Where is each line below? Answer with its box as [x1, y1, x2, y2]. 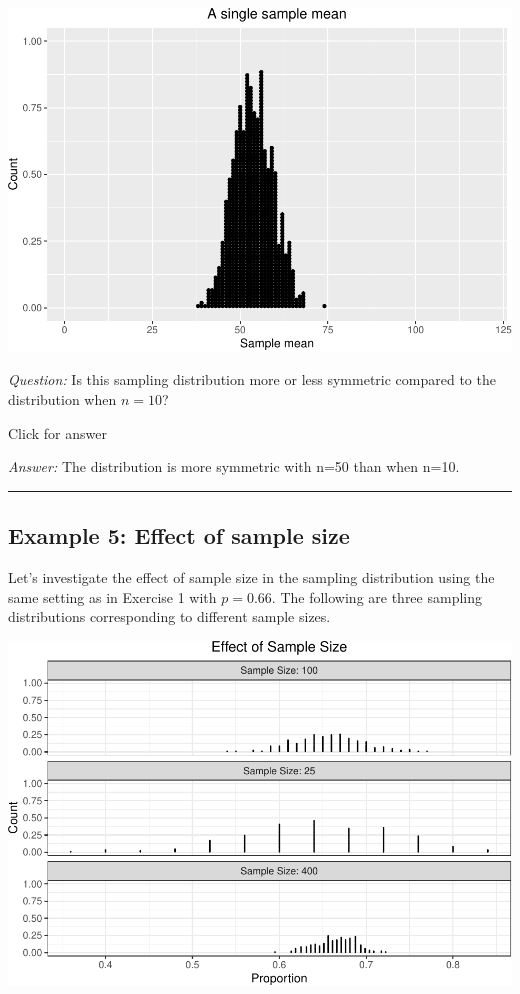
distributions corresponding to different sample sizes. [8, 606, 331, 627]
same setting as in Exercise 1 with [8, 586, 217, 607]
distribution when [8, 389, 117, 410]
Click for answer [8, 422, 107, 443]
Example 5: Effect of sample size [8, 520, 350, 551]
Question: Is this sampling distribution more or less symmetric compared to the [8, 369, 496, 390]
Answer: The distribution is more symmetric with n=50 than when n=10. [8, 456, 460, 477]
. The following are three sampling [271, 586, 482, 607]
